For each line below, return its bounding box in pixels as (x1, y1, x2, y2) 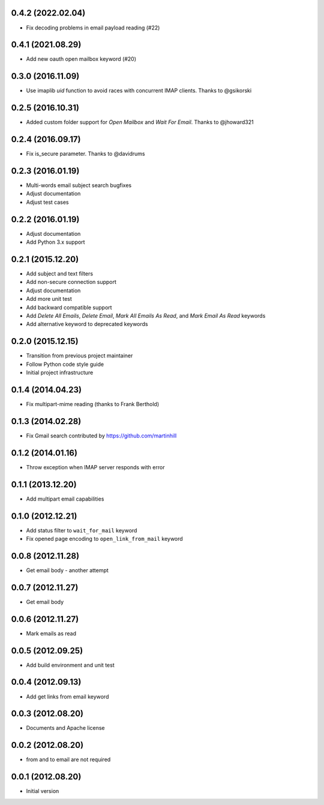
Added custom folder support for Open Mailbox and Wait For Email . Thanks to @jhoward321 (26, 119, 254, 126)
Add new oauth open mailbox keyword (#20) (26, 55, 136, 63)
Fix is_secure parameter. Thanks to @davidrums (26, 150, 145, 158)
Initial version (26, 788, 59, 795)
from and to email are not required (26, 756, 111, 763)
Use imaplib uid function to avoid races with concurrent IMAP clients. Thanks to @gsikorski (26, 87, 252, 94)
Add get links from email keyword (26, 692, 109, 700)
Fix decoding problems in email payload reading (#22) (26, 24, 160, 31)
